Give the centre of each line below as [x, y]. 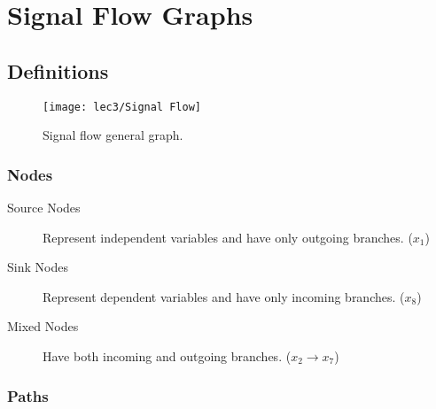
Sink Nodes [38, 267]
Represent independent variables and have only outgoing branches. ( [228, 237]
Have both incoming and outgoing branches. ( [167, 356]
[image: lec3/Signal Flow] [122, 107]
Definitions [58, 70]
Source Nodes [44, 208]
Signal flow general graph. [113, 135]
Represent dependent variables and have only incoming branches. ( [224, 296]
